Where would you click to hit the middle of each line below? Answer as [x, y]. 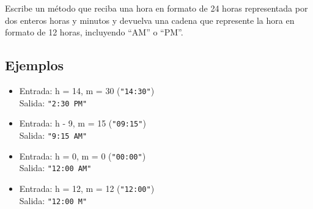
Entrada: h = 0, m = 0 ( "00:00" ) [83, 156]
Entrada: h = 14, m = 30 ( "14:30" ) [87, 90]
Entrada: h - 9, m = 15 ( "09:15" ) [83, 123]
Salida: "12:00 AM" [55, 168]
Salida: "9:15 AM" [53, 135]
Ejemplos [35, 65]
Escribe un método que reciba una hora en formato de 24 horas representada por [156, 8]
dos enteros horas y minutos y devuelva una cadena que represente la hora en [150, 20]
